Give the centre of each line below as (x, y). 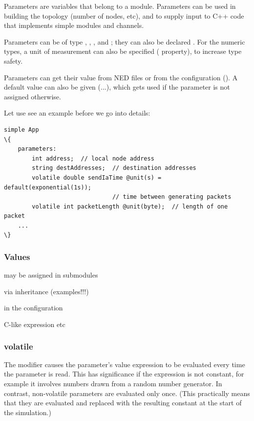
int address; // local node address (93, 158)
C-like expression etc (35, 324)
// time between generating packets (172, 197)
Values (17, 256)
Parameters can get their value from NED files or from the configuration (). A (121, 77)
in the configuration (33, 308)
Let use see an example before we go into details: (77, 113)
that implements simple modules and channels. (74, 25)
